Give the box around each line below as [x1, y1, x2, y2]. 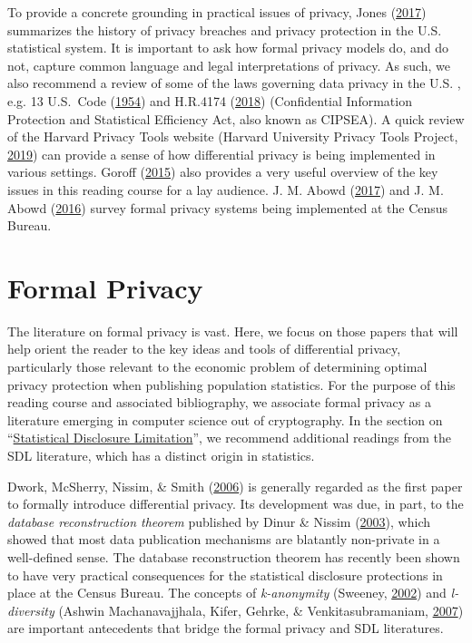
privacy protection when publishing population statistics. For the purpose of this [7, 375, 456, 394]
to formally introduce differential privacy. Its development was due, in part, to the [7, 494, 464, 513]
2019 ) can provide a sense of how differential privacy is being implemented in [7, 144, 436, 163]
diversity [7, 600, 54, 619]
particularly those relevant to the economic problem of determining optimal [7, 357, 428, 376]
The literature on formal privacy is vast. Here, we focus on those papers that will [7, 321, 458, 340]
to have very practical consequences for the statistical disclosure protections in [7, 565, 443, 584]
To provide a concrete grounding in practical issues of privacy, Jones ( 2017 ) [7, 3, 427, 21]
